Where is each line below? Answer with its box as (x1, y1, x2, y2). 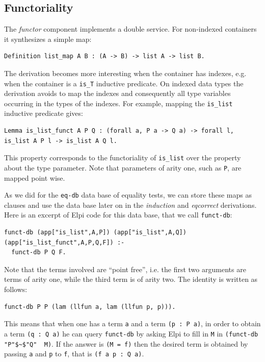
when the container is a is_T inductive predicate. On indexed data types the (4, 78, 244, 88)
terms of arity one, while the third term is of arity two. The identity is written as (4, 274, 258, 284)
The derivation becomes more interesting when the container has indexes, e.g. (4, 67, 247, 78)
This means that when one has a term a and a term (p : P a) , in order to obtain (4, 318, 261, 329)
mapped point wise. (4, 172, 65, 183)
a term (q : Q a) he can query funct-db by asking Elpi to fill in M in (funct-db (4, 328, 258, 339)
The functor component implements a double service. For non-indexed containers (4, 23, 257, 34)
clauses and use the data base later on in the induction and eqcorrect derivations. (4, 199, 257, 210)
